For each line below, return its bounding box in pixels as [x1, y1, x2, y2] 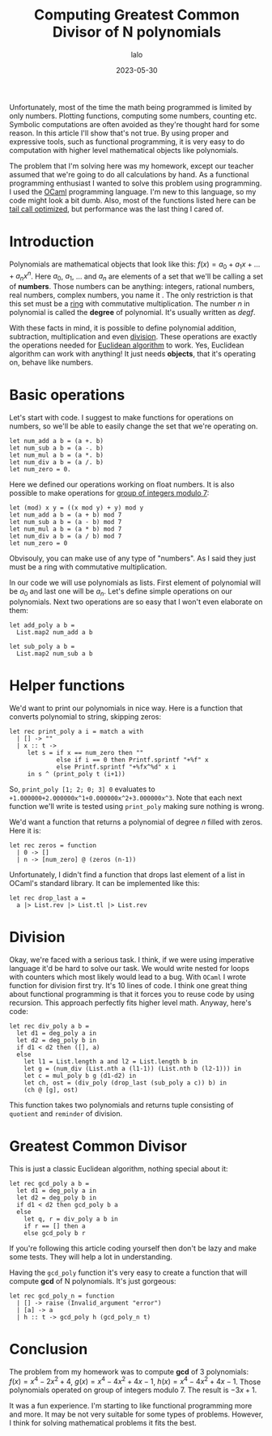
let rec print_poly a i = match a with [9, 727, 144, 735]
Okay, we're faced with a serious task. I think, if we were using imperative [9, 954, 254, 965]
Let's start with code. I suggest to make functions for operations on [9, 413, 234, 423]
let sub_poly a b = [9, 642, 75, 650]
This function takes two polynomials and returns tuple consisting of [9, 1100, 234, 1110]
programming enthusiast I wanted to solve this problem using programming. [9, 178, 262, 188]
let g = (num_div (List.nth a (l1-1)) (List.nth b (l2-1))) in [23, 1064, 242, 1072]
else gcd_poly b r [23, 1229, 86, 1237]
